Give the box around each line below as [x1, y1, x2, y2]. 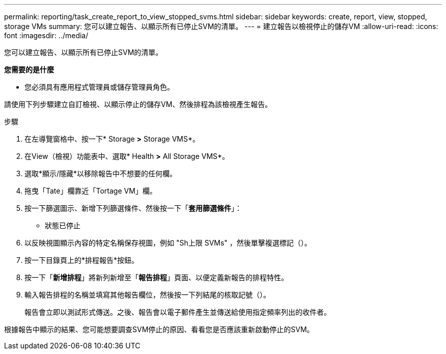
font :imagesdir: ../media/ [4, 31, 89, 40]
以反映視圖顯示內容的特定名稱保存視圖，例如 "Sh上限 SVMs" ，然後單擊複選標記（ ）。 [24, 238, 312, 247]
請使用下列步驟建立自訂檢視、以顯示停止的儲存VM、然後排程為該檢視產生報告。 [4, 100, 272, 108]
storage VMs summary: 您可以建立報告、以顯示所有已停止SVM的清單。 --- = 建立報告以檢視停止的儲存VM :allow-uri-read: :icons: [4, 22, 438, 31]
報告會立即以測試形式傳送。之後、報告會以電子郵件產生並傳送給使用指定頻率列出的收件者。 [24, 308, 331, 316]
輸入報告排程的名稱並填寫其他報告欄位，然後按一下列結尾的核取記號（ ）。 [24, 290, 270, 299]
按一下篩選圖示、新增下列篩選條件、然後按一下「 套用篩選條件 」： [24, 204, 242, 212]
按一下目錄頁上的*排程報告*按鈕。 [24, 256, 139, 264]
